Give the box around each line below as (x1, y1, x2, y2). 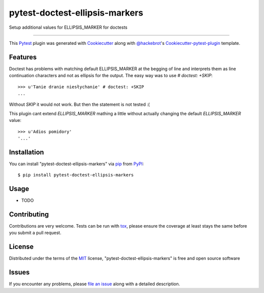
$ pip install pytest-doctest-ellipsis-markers (18, 172, 134, 178)
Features (9, 53, 37, 61)
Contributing (9, 210, 49, 218)
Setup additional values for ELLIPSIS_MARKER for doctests (9, 24, 128, 30)
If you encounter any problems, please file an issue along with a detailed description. (9, 281, 180, 287)
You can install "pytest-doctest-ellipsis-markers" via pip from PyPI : (9, 161, 144, 167)
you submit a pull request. (9, 230, 62, 236)
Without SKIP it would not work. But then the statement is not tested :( (9, 101, 150, 107)
